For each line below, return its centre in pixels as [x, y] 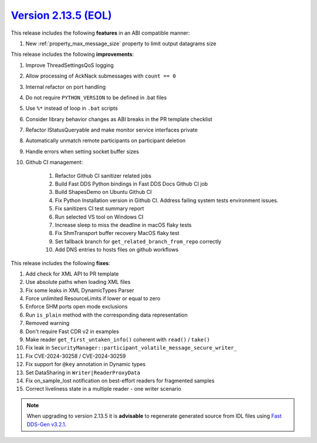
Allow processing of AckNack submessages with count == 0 [101, 76]
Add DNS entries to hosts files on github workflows [117, 250]
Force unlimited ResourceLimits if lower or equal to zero [93, 298]
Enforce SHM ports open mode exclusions [77, 307]
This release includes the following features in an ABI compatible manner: [100, 33]
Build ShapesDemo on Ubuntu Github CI [103, 192]
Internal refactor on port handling [65, 87]
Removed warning [48, 323]
